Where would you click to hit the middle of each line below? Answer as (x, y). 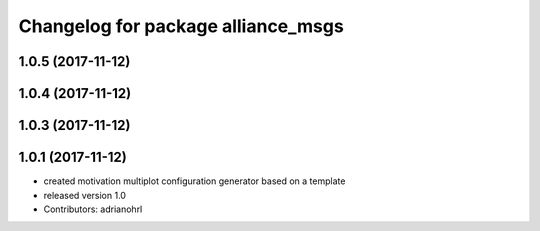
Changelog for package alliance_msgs (181, 26)
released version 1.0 (85, 195)
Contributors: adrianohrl (93, 209)
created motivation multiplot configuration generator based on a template (194, 181)
